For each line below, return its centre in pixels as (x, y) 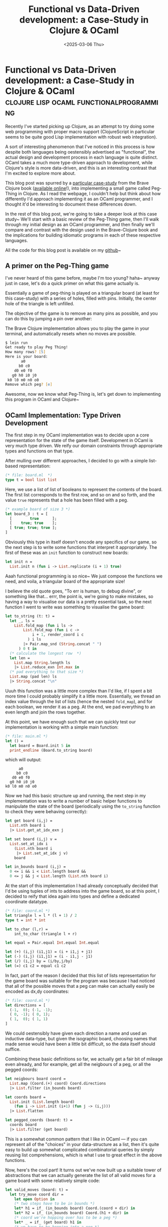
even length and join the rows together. (45, 712)
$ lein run (16, 343)
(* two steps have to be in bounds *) (54, 1204)
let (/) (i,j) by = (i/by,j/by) (39, 961)
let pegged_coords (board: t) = (39, 1120)
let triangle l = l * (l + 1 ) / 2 (41, 915)
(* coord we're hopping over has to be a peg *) (66, 1218)
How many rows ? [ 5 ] (25, 352)
